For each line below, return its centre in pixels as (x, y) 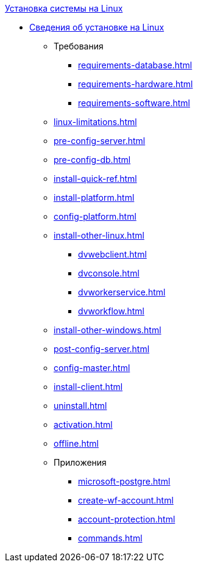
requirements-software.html (134, 103)
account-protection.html (127, 519)
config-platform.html (95, 216)
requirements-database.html (135, 65)
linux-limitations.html (95, 122)
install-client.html (88, 387)
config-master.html (92, 368)
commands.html (110, 538)
